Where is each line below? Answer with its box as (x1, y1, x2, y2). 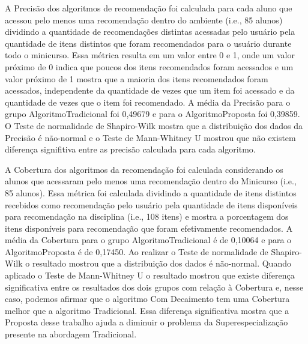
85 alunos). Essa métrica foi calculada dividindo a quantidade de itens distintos (5, 186, 297, 199)
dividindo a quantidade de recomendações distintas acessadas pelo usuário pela (5, 25, 295, 38)
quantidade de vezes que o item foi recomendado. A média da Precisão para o (5, 95, 291, 108)
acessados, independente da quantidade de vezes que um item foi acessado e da (5, 84, 295, 97)
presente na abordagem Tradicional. (5, 328, 137, 340)
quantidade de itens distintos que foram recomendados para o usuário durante (5, 37, 292, 49)
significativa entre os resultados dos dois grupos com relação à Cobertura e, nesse (5, 280, 304, 293)
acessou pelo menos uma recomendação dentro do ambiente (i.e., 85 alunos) (5, 13, 283, 26)
